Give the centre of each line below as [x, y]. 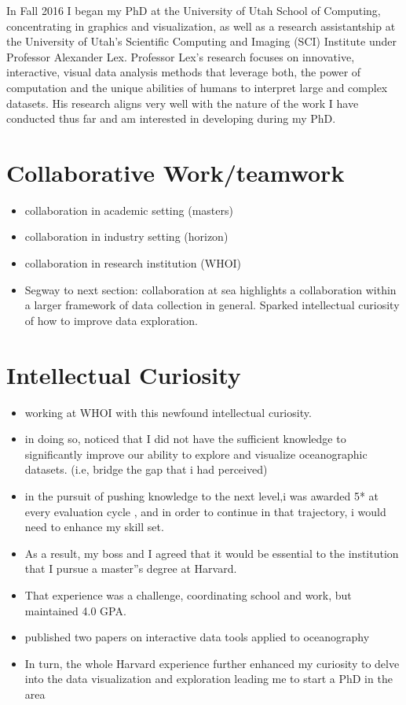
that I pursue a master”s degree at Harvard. [131, 568]
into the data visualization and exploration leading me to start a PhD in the [208, 679]
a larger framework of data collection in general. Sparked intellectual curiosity [212, 305]
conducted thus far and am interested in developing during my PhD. [171, 118]
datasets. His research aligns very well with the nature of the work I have [183, 103]
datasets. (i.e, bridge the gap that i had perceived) [146, 469]
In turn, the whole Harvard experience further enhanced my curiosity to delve [212, 663]
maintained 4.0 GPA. [75, 610]
